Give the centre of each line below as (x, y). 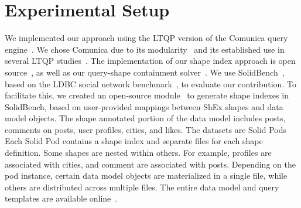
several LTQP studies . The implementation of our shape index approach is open (150, 61)
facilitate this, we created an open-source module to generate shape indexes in (147, 95)
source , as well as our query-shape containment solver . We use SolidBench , (145, 72)
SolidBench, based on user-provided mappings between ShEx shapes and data (144, 106)
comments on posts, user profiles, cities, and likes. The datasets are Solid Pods (146, 129)
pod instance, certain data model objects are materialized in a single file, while (146, 175)
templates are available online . (61, 198)
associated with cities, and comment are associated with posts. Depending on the (150, 164)
